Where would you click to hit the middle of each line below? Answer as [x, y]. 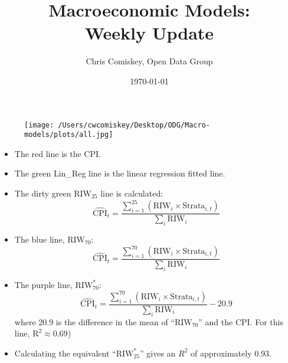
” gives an [158, 353]
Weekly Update [149, 33]
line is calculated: [132, 193]
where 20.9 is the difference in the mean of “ [94, 321]
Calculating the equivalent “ [65, 353]
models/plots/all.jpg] [69, 135]
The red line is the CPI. [58, 153]
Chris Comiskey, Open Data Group [149, 61]
